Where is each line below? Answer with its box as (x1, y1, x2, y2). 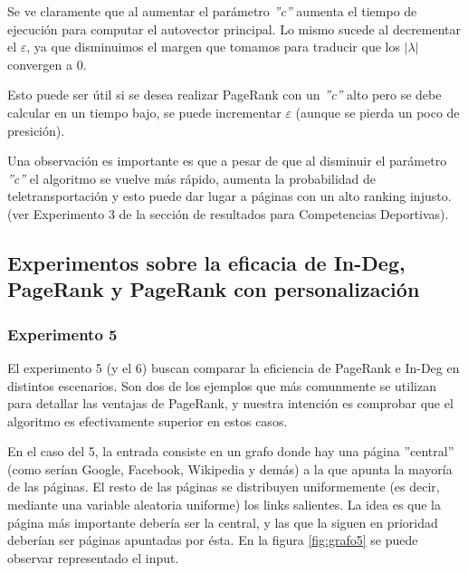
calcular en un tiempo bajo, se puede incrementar (7, 102, 282, 121)
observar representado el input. (7, 548, 179, 567)
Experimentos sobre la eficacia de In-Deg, (7, 248, 406, 276)
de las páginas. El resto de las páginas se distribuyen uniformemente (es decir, (7, 477, 440, 496)
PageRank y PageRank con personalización (7, 275, 420, 303)
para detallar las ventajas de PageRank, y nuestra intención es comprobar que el (7, 394, 454, 413)
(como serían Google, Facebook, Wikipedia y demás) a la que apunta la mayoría (7, 459, 453, 478)
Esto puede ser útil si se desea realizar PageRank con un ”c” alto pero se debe (7, 85, 442, 104)
